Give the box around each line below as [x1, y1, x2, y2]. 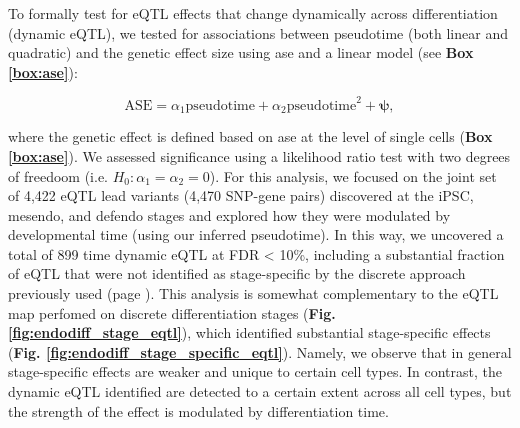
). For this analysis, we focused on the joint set [209, 165, 497, 186]
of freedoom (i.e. [8, 165, 108, 186]
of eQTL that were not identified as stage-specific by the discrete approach [8, 263, 466, 284]
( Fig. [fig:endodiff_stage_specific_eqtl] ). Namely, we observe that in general [8, 341, 512, 362]
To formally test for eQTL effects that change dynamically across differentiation [8, 3, 498, 23]
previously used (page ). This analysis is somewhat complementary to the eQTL [8, 283, 499, 304]
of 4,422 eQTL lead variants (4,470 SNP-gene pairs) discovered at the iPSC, [8, 185, 474, 206]
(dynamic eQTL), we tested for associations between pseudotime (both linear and [8, 22, 508, 43]
